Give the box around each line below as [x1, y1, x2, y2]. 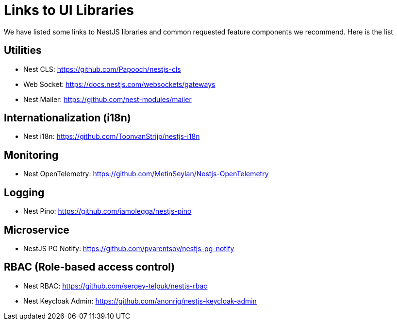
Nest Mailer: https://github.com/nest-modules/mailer [23, 95, 192, 103]
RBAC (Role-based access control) [4, 261, 175, 273]
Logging [4, 186, 45, 199]
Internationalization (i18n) [4, 112, 131, 124]
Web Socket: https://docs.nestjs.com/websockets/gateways [23, 80, 215, 88]
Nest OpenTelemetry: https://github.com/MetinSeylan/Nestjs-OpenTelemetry [23, 170, 269, 178]
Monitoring [4, 149, 59, 161]
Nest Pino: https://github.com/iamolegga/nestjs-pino [23, 207, 192, 216]
